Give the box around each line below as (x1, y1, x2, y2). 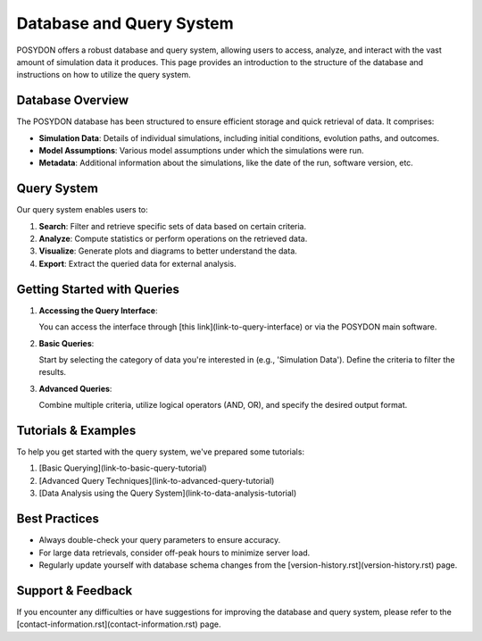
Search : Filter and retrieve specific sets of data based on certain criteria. (38, 221, 307, 231)
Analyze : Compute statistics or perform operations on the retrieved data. (38, 233, 308, 245)
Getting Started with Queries (16, 281, 180, 296)
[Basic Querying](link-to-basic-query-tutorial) (38, 462, 207, 473)
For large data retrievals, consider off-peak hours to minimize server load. (38, 547, 311, 558)
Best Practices (16, 512, 100, 527)
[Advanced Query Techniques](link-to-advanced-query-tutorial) (38, 475, 275, 486)
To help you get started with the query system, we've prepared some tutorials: (16, 446, 305, 457)
